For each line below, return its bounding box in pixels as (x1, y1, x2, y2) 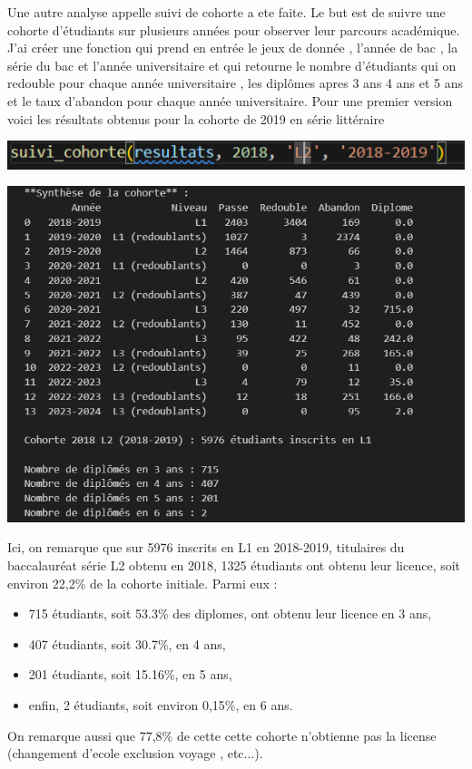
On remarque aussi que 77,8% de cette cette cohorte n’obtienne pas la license (7, 725, 437, 745)
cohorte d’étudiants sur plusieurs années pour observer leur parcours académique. (7, 20, 460, 39)
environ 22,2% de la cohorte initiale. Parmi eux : (7, 573, 278, 592)
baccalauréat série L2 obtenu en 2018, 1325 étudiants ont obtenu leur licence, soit (7, 556, 461, 575)
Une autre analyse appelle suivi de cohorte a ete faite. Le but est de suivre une (7, 3, 446, 21)
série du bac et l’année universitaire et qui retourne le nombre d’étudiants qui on (7, 55, 457, 74)
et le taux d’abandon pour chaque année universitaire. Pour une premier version (7, 91, 453, 110)
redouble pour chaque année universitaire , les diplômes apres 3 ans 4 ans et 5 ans (7, 73, 463, 92)
